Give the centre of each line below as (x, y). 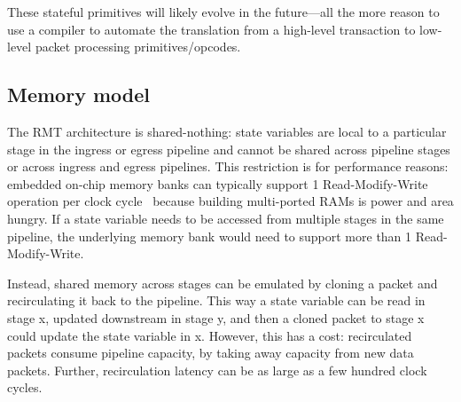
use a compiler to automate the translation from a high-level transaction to (211, 29)
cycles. (25, 387)
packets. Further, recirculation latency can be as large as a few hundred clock (217, 370)
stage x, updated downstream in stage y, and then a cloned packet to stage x (216, 317)
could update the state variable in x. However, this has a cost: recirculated (210, 335)
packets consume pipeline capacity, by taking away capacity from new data (211, 353)
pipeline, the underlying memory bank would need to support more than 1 (210, 236)
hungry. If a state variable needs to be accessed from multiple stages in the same (226, 218)
